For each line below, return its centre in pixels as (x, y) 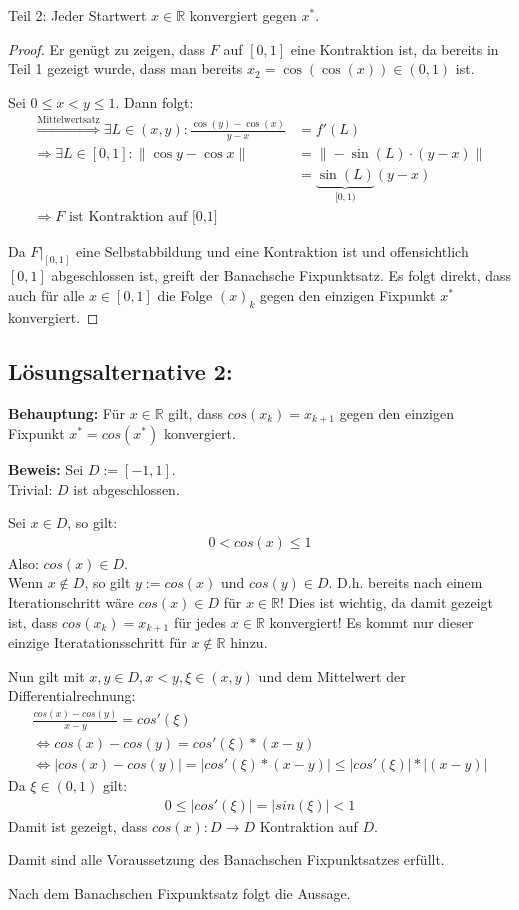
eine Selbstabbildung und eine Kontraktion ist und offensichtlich (272, 250)
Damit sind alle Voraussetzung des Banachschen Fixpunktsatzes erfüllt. (226, 859)
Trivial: (30, 488)
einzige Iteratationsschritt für (97, 642)
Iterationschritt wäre (71, 602)
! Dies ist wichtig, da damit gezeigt (387, 602)
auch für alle (46, 295)
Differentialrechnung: (72, 695)
